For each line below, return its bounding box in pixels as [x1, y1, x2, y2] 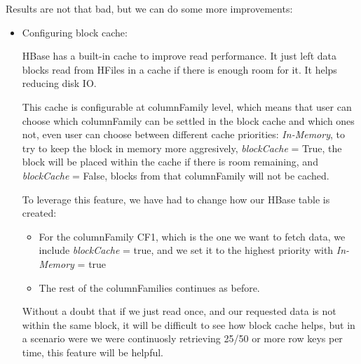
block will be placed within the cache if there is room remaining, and [22, 154, 318, 169]
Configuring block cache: [22, 25, 128, 39]
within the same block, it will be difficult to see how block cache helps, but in [22, 317, 355, 332]
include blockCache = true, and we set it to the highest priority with [39, 243, 334, 257]
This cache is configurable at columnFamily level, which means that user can [22, 99, 352, 114]
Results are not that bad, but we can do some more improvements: [6, 1, 293, 15]
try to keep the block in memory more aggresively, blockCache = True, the [22, 140, 342, 155]
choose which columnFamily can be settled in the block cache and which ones [22, 113, 355, 128]
